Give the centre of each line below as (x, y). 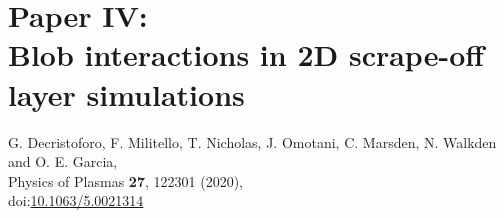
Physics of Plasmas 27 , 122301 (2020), (125, 180)
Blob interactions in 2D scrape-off (246, 54)
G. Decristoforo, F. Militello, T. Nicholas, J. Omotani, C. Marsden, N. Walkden (252, 141)
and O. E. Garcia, (63, 161)
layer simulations (126, 93)
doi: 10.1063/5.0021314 (76, 200)
